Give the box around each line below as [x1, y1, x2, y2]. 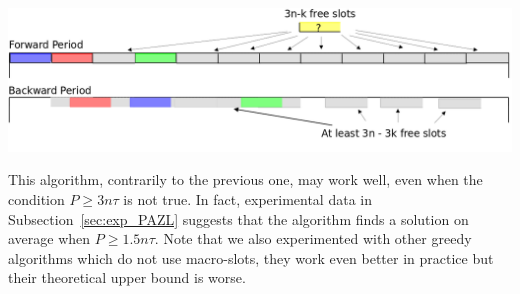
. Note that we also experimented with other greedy [154, 228, 472, 249]
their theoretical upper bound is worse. [8, 267, 246, 288]
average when [8, 228, 91, 249]
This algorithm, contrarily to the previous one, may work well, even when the [8, 169, 483, 190]
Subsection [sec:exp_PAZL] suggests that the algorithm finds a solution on [8, 208, 469, 229]
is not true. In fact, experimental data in [123, 188, 372, 209]
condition [8, 188, 65, 209]
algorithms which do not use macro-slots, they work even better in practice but [8, 247, 494, 268]
